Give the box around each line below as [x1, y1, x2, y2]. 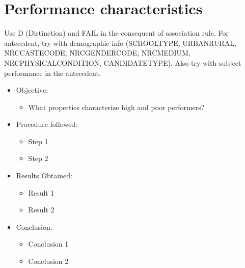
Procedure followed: [16, 119, 77, 129]
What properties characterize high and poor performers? [28, 101, 205, 112]
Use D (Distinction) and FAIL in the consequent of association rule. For [4, 28, 229, 38]
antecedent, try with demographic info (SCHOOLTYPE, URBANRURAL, [4, 37, 236, 48]
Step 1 [28, 136, 48, 146]
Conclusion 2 [28, 256, 69, 266]
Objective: [16, 85, 48, 95]
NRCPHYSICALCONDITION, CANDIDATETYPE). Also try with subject [4, 57, 241, 68]
